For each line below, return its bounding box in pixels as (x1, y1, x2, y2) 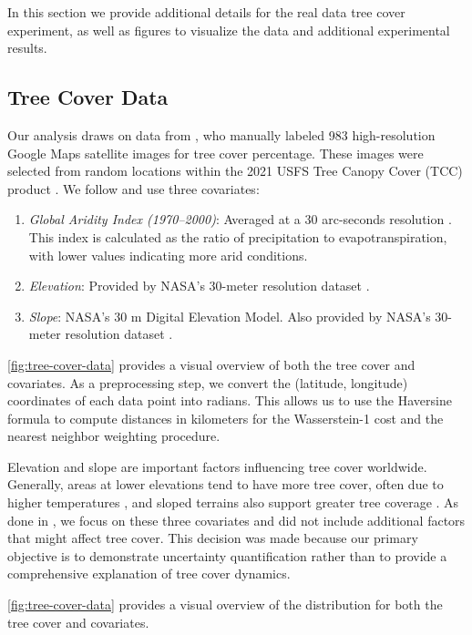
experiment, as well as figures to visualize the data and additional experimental (7, 20, 450, 39)
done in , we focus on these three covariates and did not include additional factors (7, 510, 466, 529)
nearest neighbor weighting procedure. (7, 426, 221, 446)
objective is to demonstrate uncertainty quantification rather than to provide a (7, 546, 447, 565)
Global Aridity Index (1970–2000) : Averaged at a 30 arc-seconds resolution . (28, 210, 452, 229)
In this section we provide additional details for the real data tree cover (7, 3, 405, 21)
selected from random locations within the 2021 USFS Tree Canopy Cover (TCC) (7, 161, 463, 180)
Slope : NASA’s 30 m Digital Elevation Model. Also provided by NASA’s (28, 306, 431, 325)
